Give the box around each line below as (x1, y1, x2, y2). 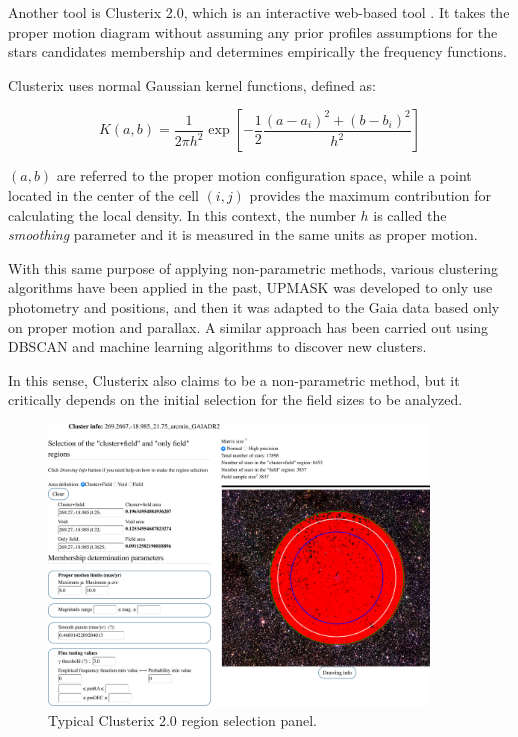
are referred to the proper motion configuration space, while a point (56, 165, 472, 186)
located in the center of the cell (8, 184, 199, 205)
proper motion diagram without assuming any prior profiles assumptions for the (8, 21, 498, 42)
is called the (373, 204, 447, 225)
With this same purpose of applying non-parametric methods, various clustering (8, 257, 498, 278)
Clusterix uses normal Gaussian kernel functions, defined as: (8, 74, 376, 95)
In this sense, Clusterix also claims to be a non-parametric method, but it (8, 369, 460, 390)
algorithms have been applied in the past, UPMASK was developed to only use (8, 277, 493, 298)
